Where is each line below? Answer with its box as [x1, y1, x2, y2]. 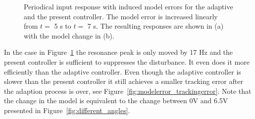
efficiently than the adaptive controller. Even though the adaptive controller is [4, 66, 241, 77]
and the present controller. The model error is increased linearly [24, 11, 218, 21]
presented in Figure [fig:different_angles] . [4, 105, 130, 115]
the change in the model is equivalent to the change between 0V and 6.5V [4, 95, 228, 106]
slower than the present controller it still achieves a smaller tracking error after [4, 76, 243, 86]
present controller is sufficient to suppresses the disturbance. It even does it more [4, 56, 250, 67]
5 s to [54, 21, 71, 31]
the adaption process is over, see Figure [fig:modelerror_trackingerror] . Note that [4, 85, 252, 96]
